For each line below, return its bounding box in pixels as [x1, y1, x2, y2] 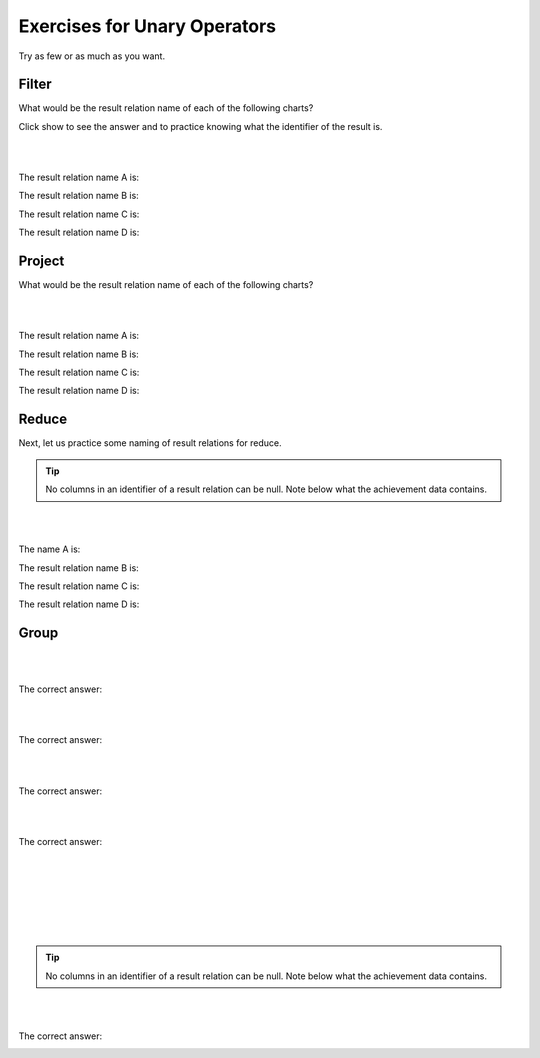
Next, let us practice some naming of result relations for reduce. [18, 437, 282, 449]
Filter [18, 76, 52, 93]
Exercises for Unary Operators [18, 15, 277, 37]
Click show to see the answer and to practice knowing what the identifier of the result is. [18, 120, 383, 132]
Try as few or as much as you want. [18, 50, 165, 62]
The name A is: [18, 543, 81, 555]
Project [18, 253, 65, 269]
